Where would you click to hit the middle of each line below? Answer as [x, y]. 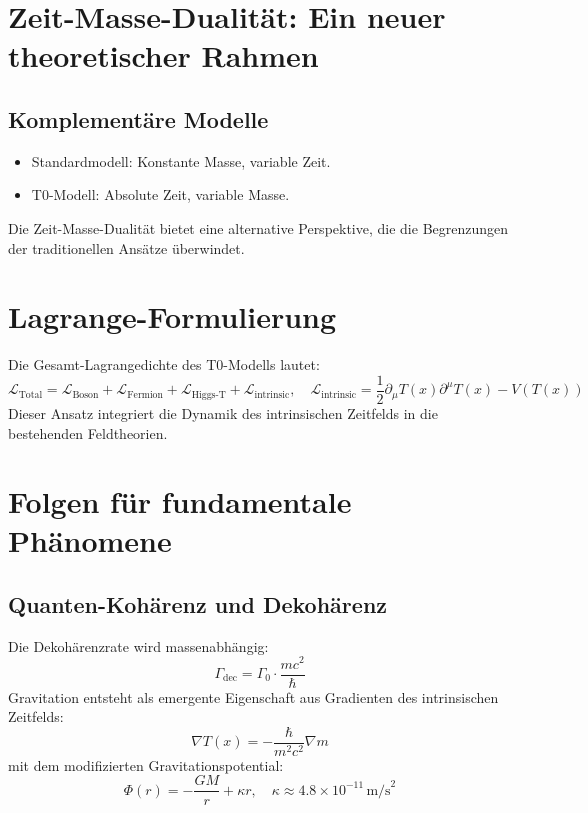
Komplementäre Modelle [138, 118]
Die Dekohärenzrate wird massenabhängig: [138, 645]
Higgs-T [208, 394]
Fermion [145, 394]
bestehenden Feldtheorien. [88, 432]
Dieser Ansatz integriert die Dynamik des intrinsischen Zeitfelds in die [223, 412]
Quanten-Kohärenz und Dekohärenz [198, 604]
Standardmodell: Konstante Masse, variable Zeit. [181, 160]
